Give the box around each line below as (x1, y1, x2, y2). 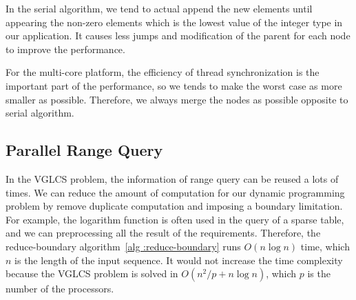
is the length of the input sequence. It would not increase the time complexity (14, 252, 343, 267)
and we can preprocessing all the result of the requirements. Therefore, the (6, 226, 321, 240)
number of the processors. (6, 281, 114, 296)
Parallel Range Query (6, 139, 163, 161)
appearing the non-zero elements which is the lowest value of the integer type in (6, 14, 343, 29)
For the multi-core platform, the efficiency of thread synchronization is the (6, 65, 320, 79)
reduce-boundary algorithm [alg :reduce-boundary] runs (6, 239, 241, 253)
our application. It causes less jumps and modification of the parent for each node (6, 28, 350, 43)
